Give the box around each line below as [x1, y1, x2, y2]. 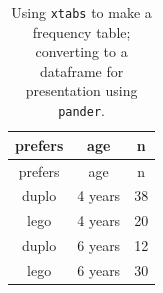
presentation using [25, 80, 138, 101]
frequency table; [32, 21, 131, 42]
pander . [58, 100, 105, 121]
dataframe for [39, 60, 124, 81]
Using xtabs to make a [11, 2, 152, 22]
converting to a [35, 41, 128, 62]
